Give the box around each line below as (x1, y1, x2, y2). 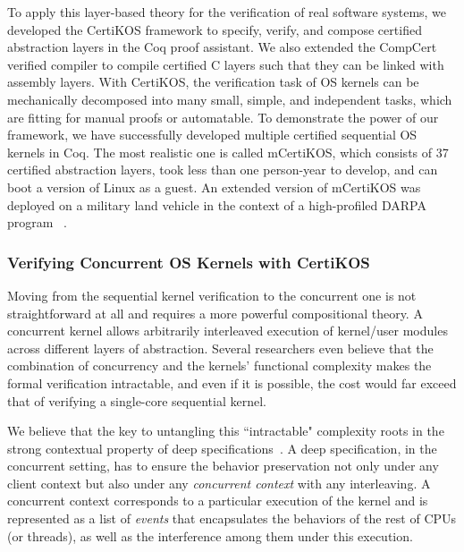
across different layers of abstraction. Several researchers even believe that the (7, 338, 434, 357)
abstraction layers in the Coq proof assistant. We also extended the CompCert (7, 38, 437, 56)
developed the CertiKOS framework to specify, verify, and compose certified (7, 20, 422, 38)
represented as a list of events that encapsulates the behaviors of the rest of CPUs (7, 509, 457, 528)
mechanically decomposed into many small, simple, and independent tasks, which (7, 89, 452, 108)
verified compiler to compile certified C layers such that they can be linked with (7, 55, 444, 73)
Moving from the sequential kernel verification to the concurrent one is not (7, 285, 417, 304)
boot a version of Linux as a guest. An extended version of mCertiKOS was (7, 177, 421, 196)
